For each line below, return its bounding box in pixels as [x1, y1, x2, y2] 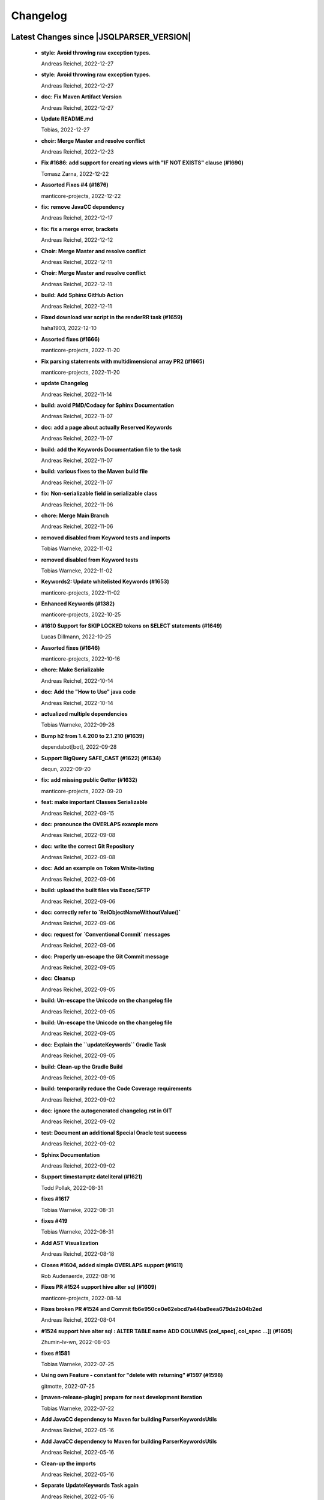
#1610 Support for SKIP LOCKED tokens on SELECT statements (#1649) [41, 622, 222, 629]
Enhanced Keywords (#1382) [41, 600, 115, 607]
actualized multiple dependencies [41, 710, 128, 717]
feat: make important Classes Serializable [41, 799, 148, 806]
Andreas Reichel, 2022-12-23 [41, 148, 114, 155]
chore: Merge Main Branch [41, 512, 109, 519]
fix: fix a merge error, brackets [41, 225, 119, 232]
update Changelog [41, 380, 89, 387]
